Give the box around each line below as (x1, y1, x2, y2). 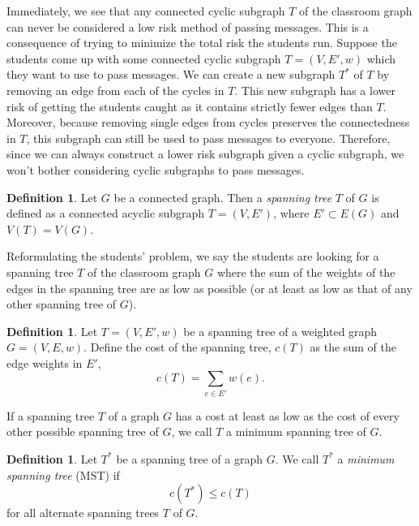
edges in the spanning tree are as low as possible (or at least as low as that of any (6, 279, 413, 296)
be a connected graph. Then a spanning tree (113, 188, 332, 205)
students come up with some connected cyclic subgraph (6, 50, 281, 67)
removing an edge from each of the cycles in (6, 81, 224, 98)
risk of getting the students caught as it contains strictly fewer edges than (6, 97, 373, 114)
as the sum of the (310, 338, 396, 356)
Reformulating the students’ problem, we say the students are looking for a (6, 248, 379, 265)
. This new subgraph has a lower (234, 81, 395, 98)
